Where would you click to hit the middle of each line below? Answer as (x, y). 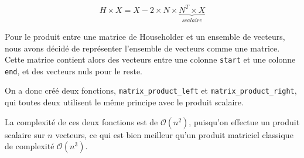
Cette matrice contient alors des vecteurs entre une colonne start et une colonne (150, 59)
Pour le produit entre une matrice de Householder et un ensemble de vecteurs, (145, 36)
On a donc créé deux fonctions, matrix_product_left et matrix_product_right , (151, 90)
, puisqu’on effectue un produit (244, 121)
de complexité (30, 146)
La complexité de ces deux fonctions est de (81, 121)
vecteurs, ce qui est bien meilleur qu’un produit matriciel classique (174, 134)
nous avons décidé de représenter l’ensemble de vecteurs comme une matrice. (142, 48)
